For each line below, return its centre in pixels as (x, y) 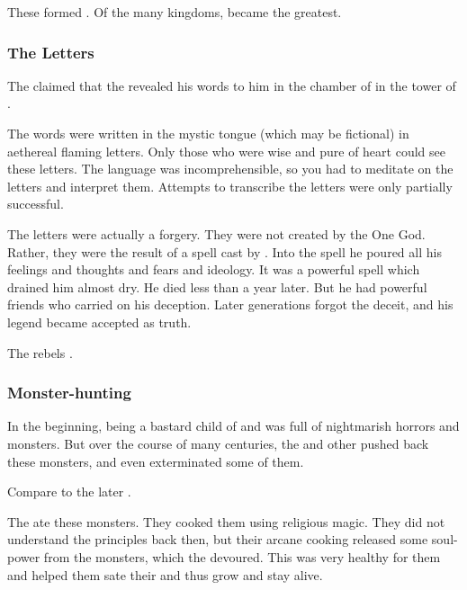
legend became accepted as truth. (99, 322)
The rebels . (40, 352)
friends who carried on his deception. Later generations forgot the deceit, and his (230, 304)
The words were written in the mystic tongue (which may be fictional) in (208, 133)
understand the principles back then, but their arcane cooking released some (218, 539)
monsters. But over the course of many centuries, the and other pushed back (218, 443)
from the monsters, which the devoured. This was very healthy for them (242, 556)
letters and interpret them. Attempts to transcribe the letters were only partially (230, 186)
